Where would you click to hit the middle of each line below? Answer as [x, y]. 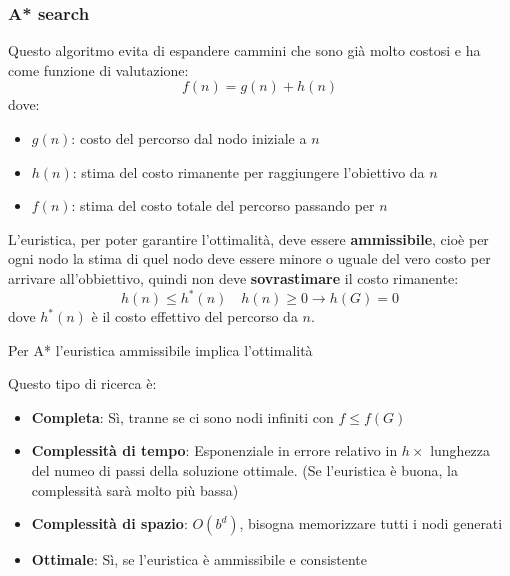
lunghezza [460, 450]
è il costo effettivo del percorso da [194, 316]
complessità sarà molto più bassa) [135, 489]
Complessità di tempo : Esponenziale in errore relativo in [214, 450]
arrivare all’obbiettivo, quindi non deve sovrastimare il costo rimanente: [233, 277]
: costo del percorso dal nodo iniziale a [189, 138]
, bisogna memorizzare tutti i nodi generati [371, 523]
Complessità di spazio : [109, 523]
